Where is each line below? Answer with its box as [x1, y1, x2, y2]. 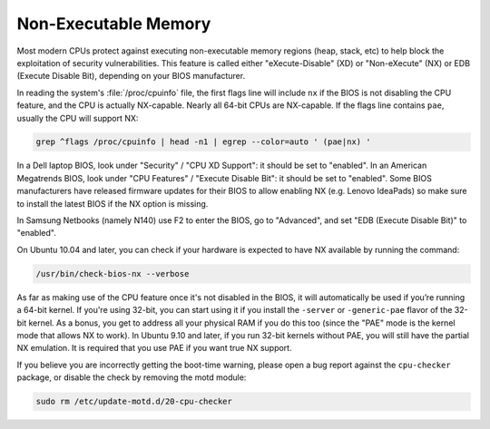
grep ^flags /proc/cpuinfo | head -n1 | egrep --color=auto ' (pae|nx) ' [35, 137, 371, 147]
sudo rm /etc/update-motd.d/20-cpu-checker [35, 396, 233, 407]
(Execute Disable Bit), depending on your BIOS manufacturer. [16, 71, 245, 82]
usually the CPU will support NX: [16, 112, 139, 123]
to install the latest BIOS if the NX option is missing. [16, 198, 209, 209]
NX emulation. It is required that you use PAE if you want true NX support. [16, 343, 292, 354]
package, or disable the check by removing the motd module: [16, 372, 247, 383]
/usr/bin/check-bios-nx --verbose [35, 268, 190, 278]
